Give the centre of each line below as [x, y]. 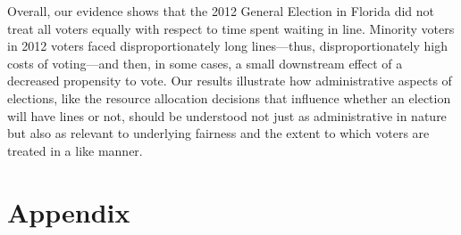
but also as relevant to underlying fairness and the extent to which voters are [218, 133]
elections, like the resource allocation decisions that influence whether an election [229, 97]
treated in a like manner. [75, 150]
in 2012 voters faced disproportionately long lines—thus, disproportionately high [227, 46]
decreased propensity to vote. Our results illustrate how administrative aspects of [230, 81]
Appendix [69, 211]
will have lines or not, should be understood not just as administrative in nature [227, 115]
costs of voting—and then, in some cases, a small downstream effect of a [205, 63]
